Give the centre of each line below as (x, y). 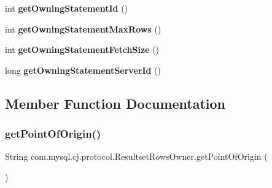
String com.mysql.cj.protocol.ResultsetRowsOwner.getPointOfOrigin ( (136, 156)
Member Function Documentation (115, 103)
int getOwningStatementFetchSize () (82, 49)
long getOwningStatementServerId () (83, 70)
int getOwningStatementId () (67, 8)
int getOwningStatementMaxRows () (83, 29)
